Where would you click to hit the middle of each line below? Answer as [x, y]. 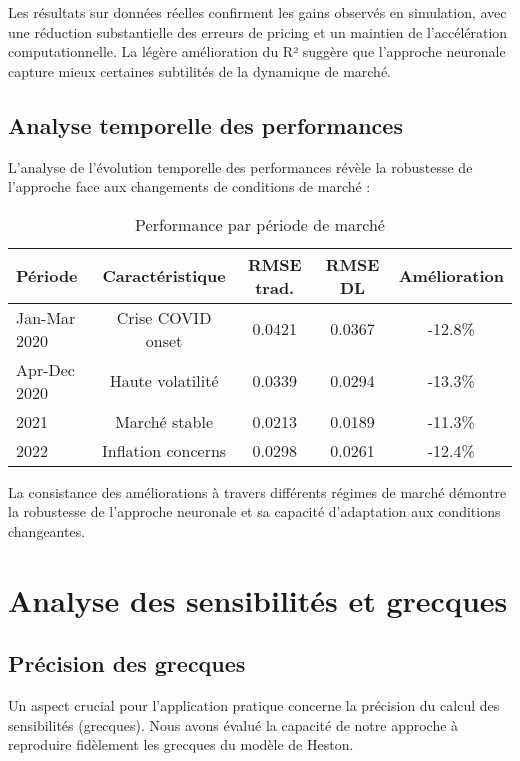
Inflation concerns [164, 450]
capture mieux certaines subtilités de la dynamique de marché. [199, 70]
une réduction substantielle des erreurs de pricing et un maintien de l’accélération [258, 31]
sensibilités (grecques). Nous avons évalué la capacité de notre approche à [233, 724]
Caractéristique [164, 276]
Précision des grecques [127, 663]
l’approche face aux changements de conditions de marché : [189, 186]
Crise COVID [164, 317]
